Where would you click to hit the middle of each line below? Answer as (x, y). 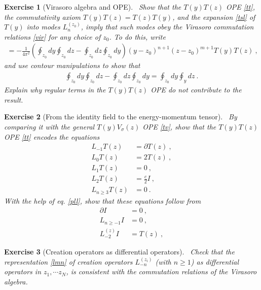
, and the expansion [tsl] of (214, 17)
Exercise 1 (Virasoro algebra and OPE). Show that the (93, 7)
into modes (43, 27)
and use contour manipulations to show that (72, 65)
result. (14, 99)
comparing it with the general (49, 127)
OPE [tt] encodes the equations (52, 136)
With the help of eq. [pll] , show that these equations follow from (103, 200)
